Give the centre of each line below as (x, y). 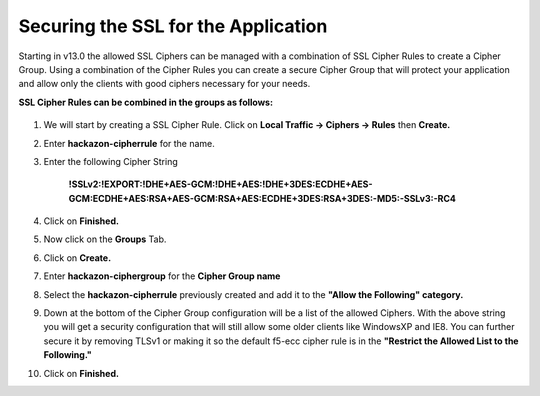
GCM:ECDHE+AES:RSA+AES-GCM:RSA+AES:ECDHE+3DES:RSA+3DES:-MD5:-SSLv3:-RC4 (262, 198)
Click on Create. (77, 257)
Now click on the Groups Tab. (105, 239)
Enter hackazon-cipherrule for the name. (129, 143)
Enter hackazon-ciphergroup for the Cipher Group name (162, 276)
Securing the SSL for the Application (173, 26)
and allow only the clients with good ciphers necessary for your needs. (164, 84)
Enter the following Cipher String (111, 161)
